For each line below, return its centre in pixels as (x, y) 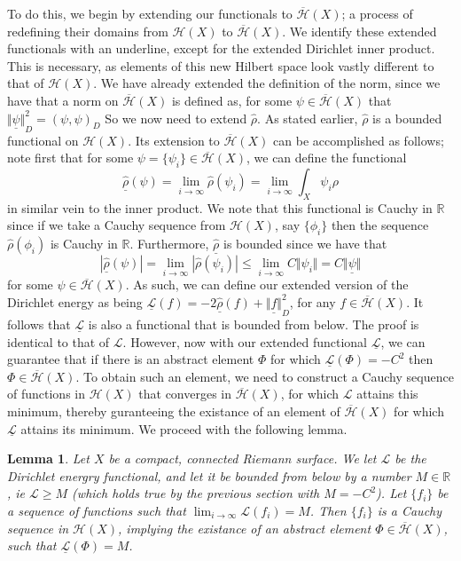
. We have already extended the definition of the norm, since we (267, 83)
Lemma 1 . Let (48, 458)
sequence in (38, 528)
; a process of (377, 13)
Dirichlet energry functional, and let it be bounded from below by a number (209, 475)
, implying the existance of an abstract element (245, 528)
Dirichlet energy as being (75, 301)
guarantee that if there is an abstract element (131, 359)
